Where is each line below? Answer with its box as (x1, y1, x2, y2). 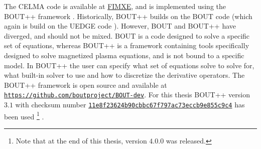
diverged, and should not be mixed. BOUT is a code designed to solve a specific (4, 30, 250, 41)
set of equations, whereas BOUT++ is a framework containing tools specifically (4, 40, 249, 51)
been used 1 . (4, 109, 44, 121)
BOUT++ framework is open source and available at (4, 79, 167, 90)
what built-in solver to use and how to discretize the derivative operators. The (4, 70, 245, 80)
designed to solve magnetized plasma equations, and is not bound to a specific (4, 50, 244, 60)
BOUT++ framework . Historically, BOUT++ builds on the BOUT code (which (4, 11, 252, 21)
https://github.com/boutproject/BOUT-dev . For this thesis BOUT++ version (4, 89, 250, 100)
